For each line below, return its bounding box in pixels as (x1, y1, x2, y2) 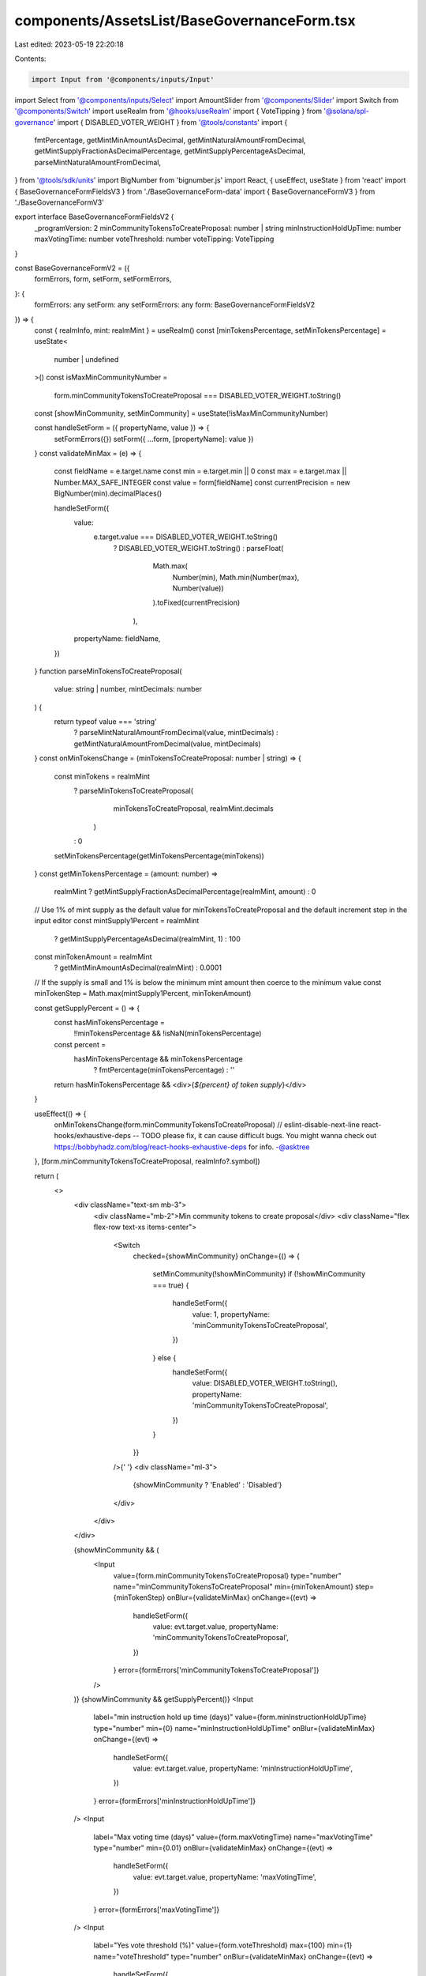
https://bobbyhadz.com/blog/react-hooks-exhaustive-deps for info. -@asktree (54, 1142, 311, 1152)
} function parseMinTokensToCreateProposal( (34, 666, 182, 676)
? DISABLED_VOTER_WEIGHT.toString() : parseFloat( (113, 543, 284, 552)
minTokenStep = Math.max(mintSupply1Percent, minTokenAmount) (34, 989, 252, 998)
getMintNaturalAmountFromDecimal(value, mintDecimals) (73, 739, 261, 749)
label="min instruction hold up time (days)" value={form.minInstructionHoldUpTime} (93, 1712, 367, 1722)
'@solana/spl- (323, 107, 370, 116)
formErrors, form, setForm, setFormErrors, (34, 274, 172, 284)
